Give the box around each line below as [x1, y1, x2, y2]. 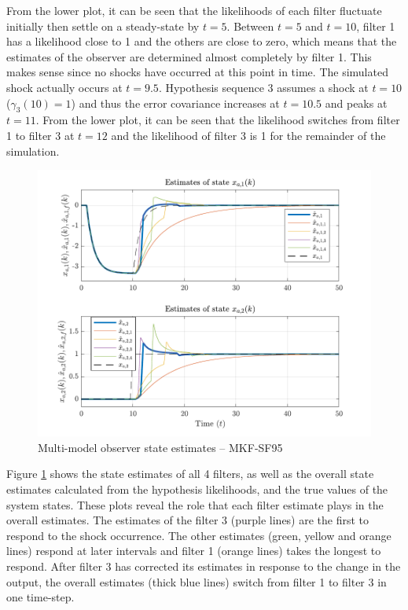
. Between [226, 17, 274, 34]
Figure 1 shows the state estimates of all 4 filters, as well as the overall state [6, 465, 374, 482]
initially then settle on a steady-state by [6, 17, 200, 34]
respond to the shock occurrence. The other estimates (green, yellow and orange [6, 527, 391, 543]
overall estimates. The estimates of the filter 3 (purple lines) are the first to [6, 512, 369, 528]
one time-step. [6, 589, 75, 605]
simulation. [6, 142, 60, 159]
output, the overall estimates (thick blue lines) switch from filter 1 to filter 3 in [6, 573, 387, 590]
